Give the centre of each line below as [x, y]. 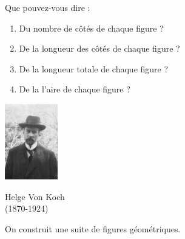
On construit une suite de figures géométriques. [93, 228]
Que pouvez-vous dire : [48, 7]
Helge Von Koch [35, 196]
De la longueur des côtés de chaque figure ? [99, 48]
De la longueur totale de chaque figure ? [94, 68]
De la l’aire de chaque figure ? [75, 89]
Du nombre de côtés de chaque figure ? [91, 28]
